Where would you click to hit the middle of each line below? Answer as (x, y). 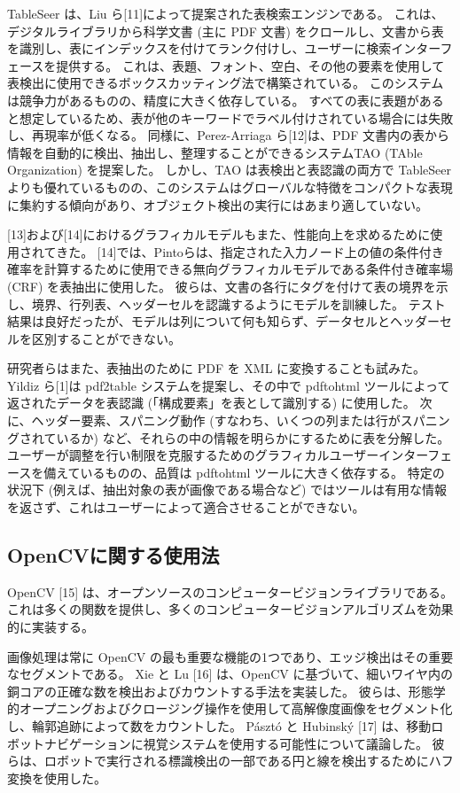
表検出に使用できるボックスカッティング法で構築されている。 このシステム (226, 83)
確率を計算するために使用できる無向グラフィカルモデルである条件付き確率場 (230, 269)
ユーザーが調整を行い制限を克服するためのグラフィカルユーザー (193, 455)
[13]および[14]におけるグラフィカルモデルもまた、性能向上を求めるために (219, 234)
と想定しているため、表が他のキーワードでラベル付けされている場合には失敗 (230, 117)
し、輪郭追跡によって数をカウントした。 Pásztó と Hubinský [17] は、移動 (219, 725)
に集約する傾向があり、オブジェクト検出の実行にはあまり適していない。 (218, 204)
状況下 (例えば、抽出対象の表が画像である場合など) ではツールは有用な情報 (227, 490)
